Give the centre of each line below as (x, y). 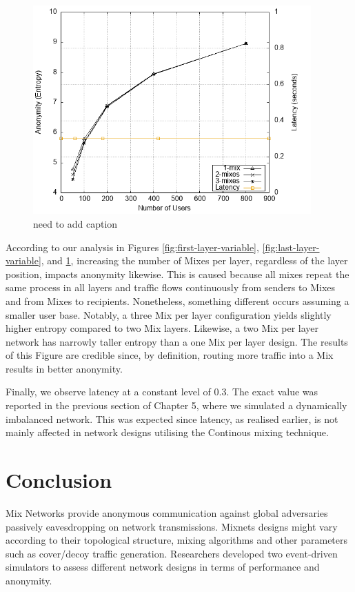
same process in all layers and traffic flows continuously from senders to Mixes (171, 287)
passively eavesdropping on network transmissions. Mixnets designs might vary (172, 526)
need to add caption (75, 223)
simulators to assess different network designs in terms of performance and (163, 567)
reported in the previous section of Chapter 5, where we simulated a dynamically (176, 405)
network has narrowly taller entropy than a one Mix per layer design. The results (177, 341)
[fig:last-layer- (291, 247)
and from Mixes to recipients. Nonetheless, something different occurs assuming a (177, 300)
